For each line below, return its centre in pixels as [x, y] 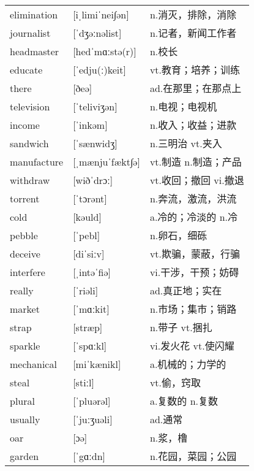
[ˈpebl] [87, 235]
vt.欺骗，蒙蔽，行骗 [195, 254]
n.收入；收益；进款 [193, 125]
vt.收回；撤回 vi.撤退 [197, 180]
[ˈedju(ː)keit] [99, 69]
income [25, 124]
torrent [25, 198]
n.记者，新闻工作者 [193, 33]
